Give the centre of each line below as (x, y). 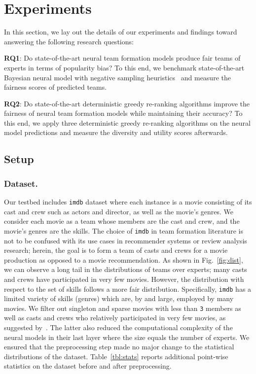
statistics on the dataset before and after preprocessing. (88, 366)
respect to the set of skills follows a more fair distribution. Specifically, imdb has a (128, 289)
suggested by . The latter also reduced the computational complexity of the (118, 327)
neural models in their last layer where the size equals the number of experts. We (127, 337)
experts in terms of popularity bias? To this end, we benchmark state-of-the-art (124, 67)
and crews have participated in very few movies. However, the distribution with (124, 279)
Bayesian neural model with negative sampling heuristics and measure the (117, 77)
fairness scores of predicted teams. (55, 87)
